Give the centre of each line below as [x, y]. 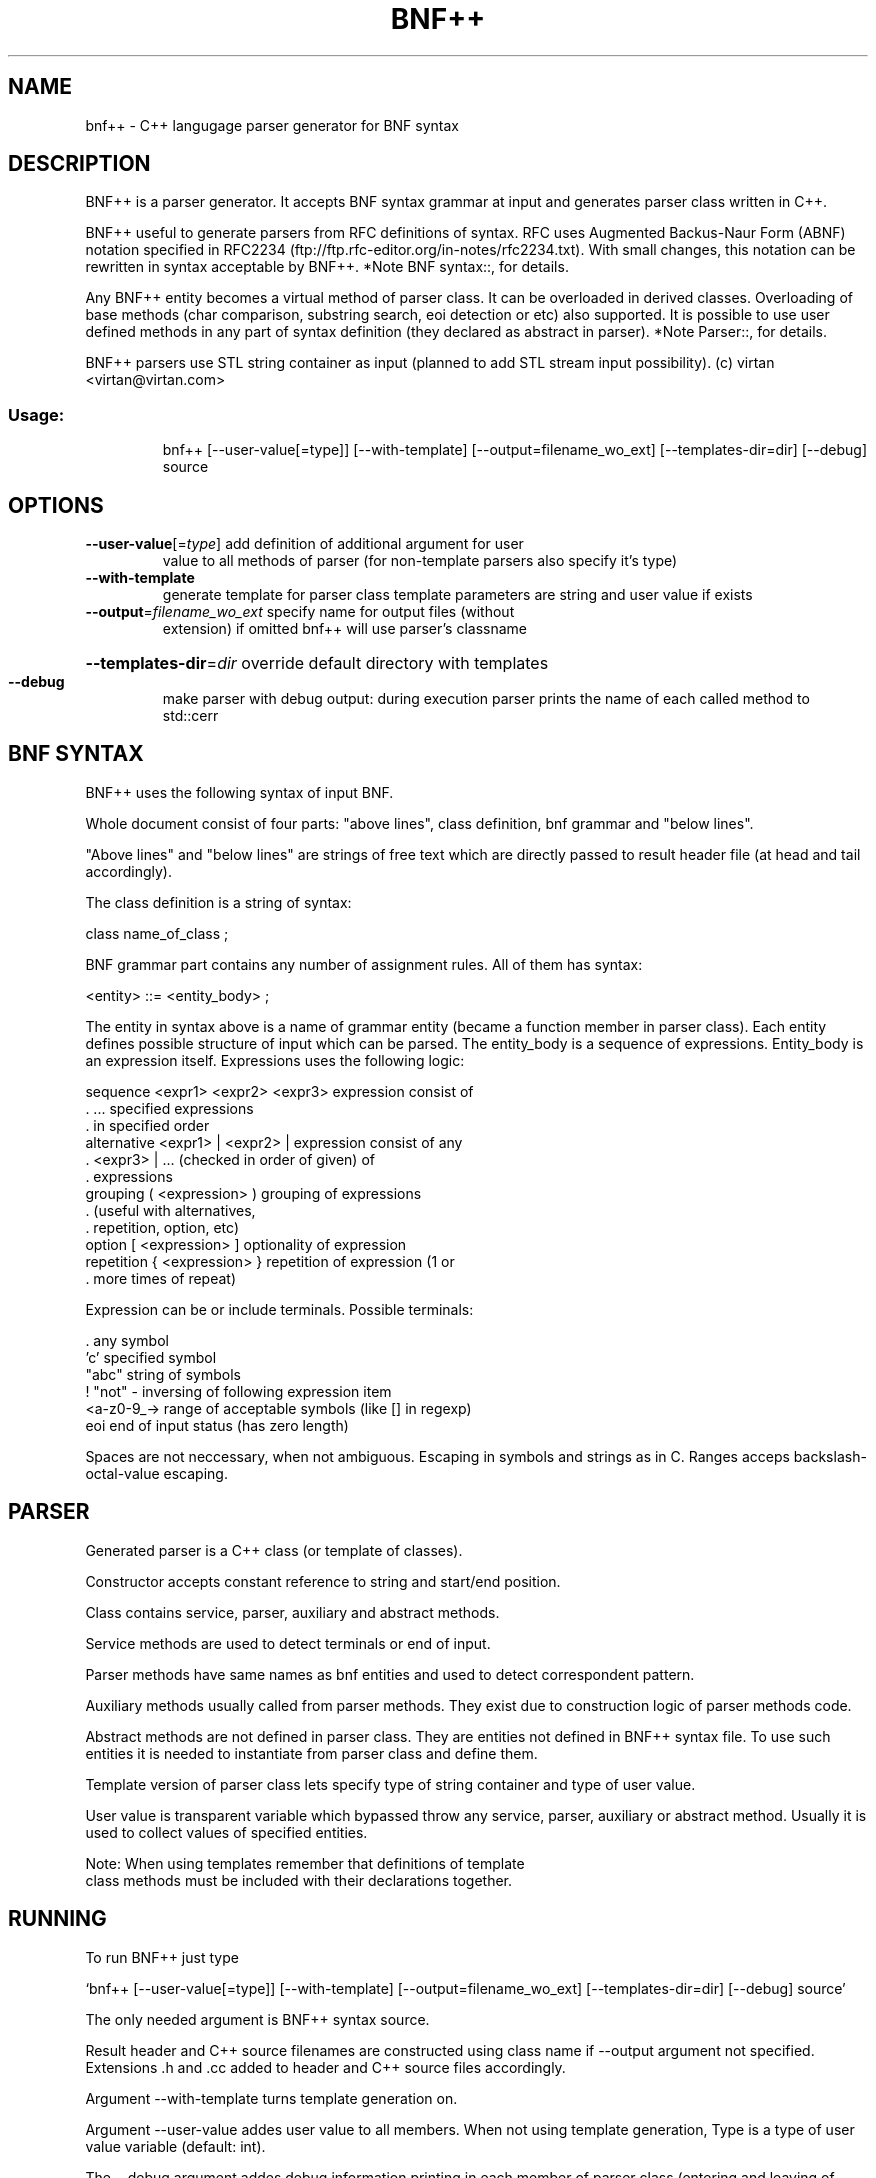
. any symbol [127, 1340]
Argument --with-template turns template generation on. [271, 2098]
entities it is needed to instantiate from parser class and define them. [311, 1753]
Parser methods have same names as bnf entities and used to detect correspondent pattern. [390, 1674]
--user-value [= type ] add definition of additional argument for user [304, 544]
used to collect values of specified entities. [226, 1832]
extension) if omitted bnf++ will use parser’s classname [344, 629]
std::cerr [190, 716]
